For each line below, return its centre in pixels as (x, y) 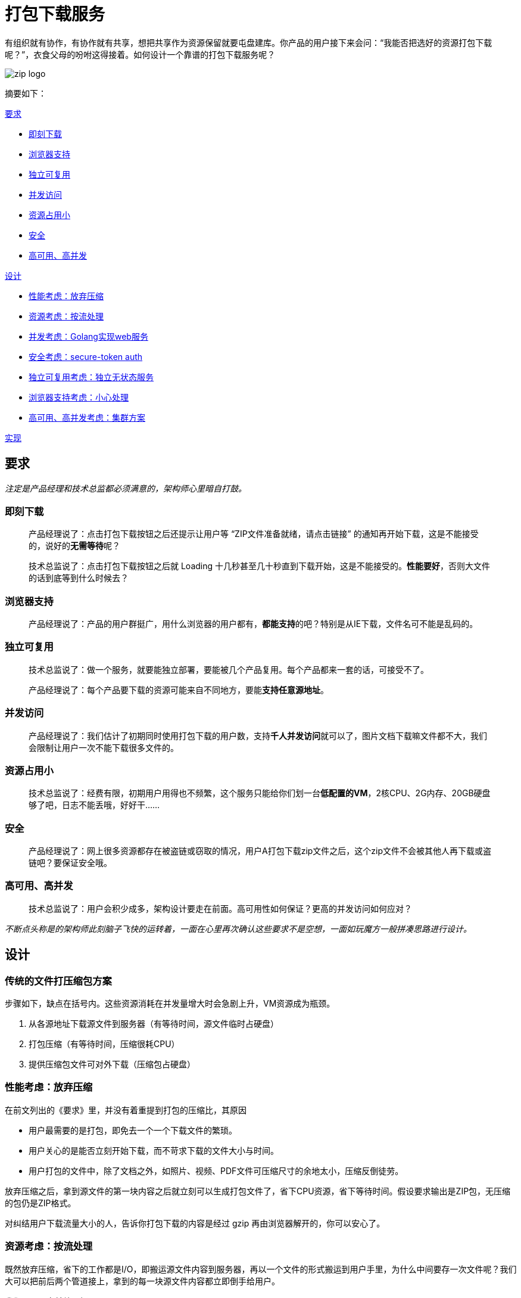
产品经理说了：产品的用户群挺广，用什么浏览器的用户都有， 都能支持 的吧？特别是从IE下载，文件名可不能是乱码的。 (253, 624)
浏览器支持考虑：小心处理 (79, 397)
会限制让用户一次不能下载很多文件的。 (104, 747)
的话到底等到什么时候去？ (79, 578)
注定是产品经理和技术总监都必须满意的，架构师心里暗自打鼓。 (126, 488)
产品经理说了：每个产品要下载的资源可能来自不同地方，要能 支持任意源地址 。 (179, 690)
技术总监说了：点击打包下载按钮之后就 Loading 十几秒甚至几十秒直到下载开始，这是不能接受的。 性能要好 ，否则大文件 (260, 566)
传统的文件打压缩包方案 (58, 981)
